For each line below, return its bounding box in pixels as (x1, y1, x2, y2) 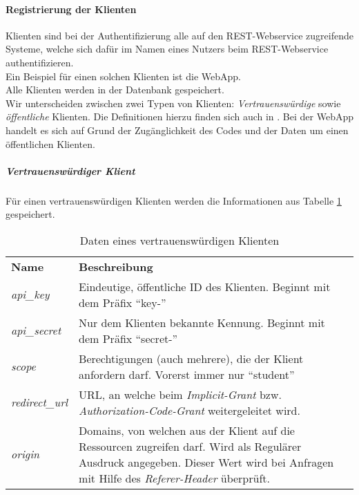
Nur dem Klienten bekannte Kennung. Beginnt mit (79, 314, 325, 330)
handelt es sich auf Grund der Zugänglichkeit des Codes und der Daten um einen (6, 122, 349, 137)
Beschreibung (79, 258, 153, 274)
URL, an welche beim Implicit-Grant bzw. (79, 386, 282, 402)
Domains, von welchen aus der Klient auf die (79, 422, 295, 438)
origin (11, 446, 40, 463)
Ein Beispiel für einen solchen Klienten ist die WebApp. (6, 68, 241, 83)
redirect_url (11, 394, 68, 411)
